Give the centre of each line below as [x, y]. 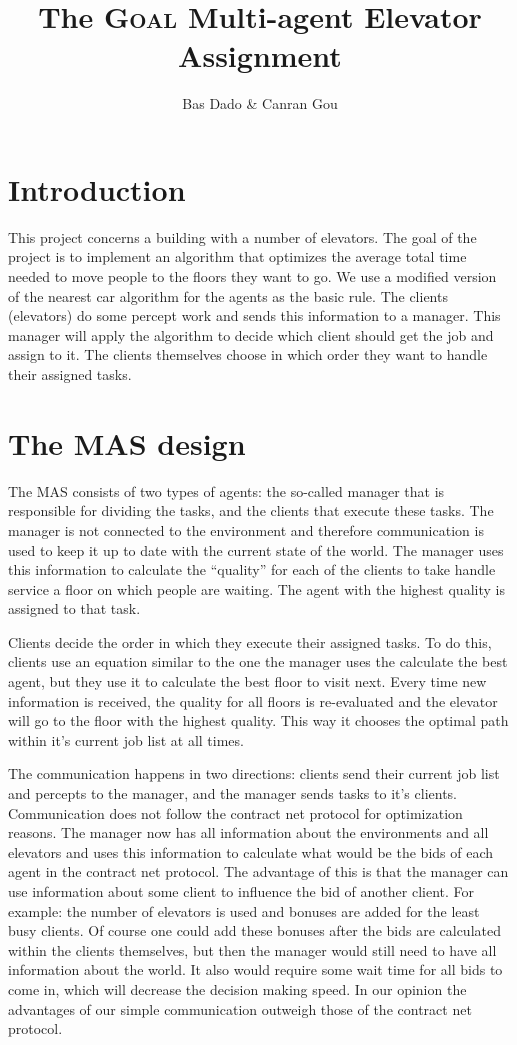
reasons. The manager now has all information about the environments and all [248, 832]
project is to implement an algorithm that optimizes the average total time [237, 256]
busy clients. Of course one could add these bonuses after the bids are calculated [254, 930]
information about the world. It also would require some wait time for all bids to [255, 969]
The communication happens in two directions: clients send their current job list [254, 773]
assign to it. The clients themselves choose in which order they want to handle [248, 354]
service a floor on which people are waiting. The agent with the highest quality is [256, 588]
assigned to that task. [74, 608]
